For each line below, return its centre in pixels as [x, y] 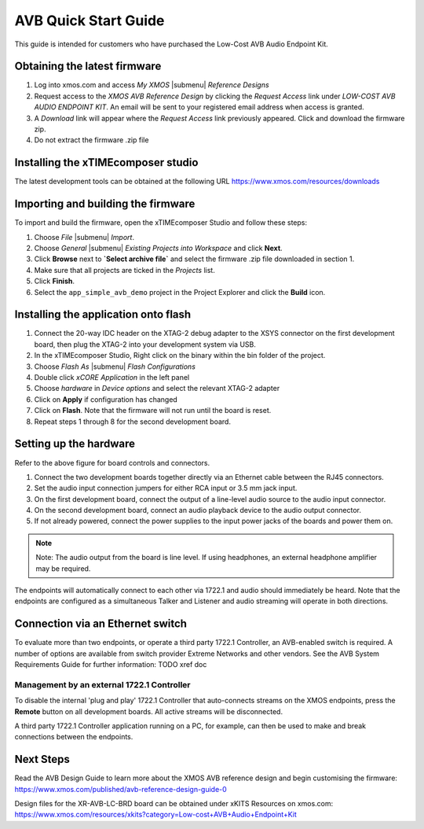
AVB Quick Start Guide [90, 20]
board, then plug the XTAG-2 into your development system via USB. [145, 344]
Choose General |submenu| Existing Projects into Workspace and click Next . [158, 248]
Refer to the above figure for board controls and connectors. [112, 462]
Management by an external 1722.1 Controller [102, 684]
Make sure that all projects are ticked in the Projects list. [124, 270]
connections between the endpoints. [74, 737]
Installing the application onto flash [103, 315]
